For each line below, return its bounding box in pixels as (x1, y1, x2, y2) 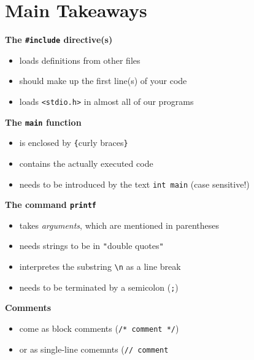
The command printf (5, 198, 96, 211)
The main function (5, 115, 82, 128)
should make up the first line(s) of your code (19, 74, 187, 87)
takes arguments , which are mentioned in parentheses (19, 218, 220, 231)
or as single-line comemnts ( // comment (19, 342, 169, 355)
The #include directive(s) (5, 33, 113, 46)
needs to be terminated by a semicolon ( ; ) (19, 280, 179, 293)
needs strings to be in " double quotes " (19, 239, 164, 252)
